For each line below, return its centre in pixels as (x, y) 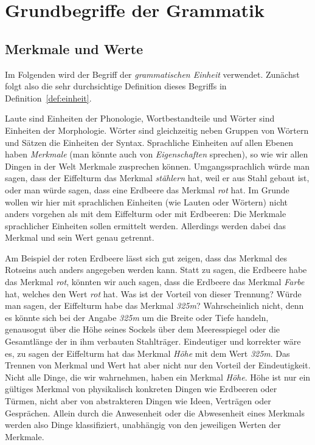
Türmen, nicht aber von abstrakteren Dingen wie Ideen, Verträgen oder (138, 401)
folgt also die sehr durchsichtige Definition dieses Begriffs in (116, 86)
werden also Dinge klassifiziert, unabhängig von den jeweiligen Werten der (143, 425)
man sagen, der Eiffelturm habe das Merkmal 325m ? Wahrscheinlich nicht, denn (154, 305)
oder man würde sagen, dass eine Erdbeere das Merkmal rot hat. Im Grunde (147, 189)
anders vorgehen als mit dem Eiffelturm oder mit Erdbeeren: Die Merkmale (146, 214)
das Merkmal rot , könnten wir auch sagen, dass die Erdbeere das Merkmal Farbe (155, 282)
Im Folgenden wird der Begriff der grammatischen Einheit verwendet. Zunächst (152, 74)
